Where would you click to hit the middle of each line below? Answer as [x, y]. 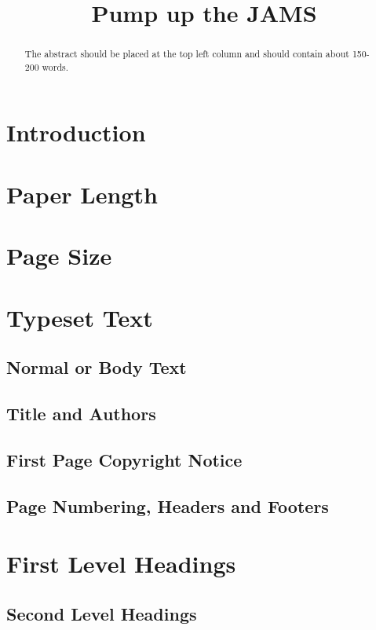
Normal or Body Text [97, 367]
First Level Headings [121, 564]
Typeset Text [80, 317]
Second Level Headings [102, 613]
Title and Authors [81, 413]
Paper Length [82, 194]
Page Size [59, 256]
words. [55, 66]
